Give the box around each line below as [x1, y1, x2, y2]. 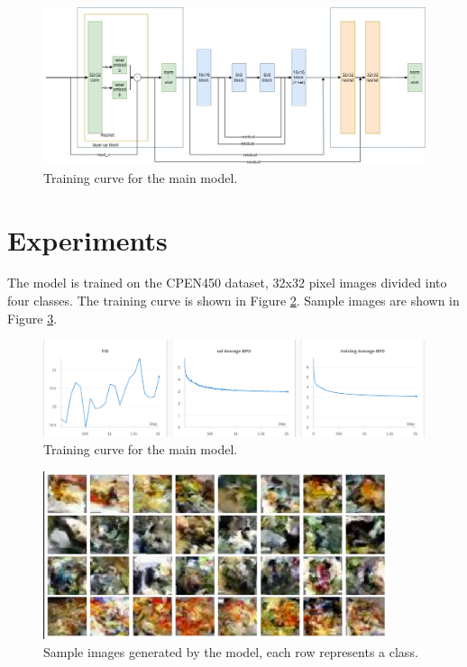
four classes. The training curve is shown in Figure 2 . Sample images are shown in [7, 291, 460, 310]
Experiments [7, 221, 168, 258]
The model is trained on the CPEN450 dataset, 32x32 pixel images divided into [7, 273, 447, 292]
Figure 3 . [7, 308, 58, 327]
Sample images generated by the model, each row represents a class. [43, 642, 418, 661]
